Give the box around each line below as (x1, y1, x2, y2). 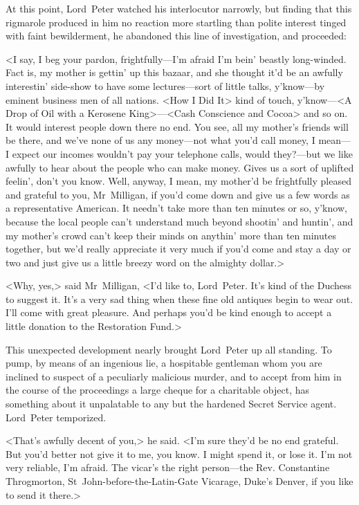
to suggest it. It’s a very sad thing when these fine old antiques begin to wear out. (6, 291, 353, 306)
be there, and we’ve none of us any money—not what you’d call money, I (6, 133, 315, 147)
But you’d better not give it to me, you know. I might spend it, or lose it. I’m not (6, 446, 353, 461)
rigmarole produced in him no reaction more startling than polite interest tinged (6, 15, 347, 29)
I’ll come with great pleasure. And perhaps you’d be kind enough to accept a (6, 305, 332, 320)
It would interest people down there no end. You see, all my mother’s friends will (6, 119, 349, 134)
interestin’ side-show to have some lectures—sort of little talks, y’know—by (6, 78, 325, 93)
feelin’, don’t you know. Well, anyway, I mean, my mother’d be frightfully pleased (6, 174, 351, 188)
